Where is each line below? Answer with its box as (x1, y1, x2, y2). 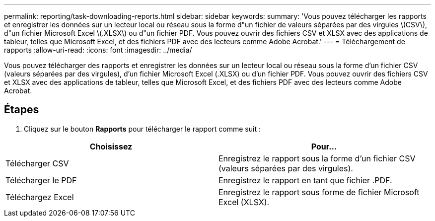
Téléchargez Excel (5, 192, 74, 202)
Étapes (4, 103, 39, 116)
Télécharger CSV (5, 158, 69, 168)
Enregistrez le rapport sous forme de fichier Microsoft (218, 187, 420, 197)
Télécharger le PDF (5, 175, 77, 185)
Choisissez (89, 141, 133, 151)
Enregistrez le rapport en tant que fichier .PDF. (218, 175, 392, 185)
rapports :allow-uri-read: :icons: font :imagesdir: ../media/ (4, 46, 192, 54)
